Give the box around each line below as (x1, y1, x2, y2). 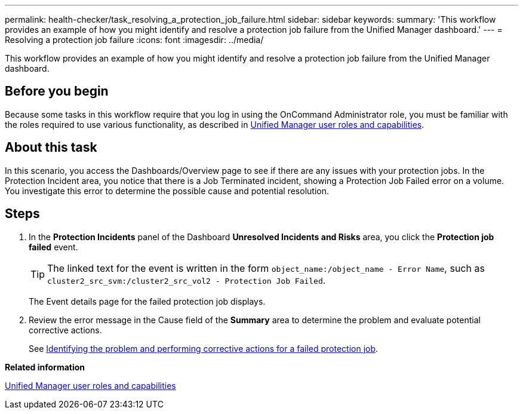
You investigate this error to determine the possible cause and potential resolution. (5, 185, 329, 196)
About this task (5, 140, 97, 155)
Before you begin (5, 84, 109, 99)
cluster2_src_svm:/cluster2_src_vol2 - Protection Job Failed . (47, 274, 326, 286)
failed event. (29, 241, 78, 252)
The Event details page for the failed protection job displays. (29, 296, 266, 306)
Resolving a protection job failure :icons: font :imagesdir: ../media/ (5, 35, 264, 45)
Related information (5, 361, 85, 372)
